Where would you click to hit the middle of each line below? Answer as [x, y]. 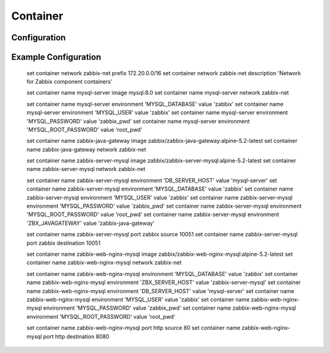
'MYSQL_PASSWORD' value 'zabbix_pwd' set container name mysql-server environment [138, 121]
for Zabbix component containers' [69, 81]
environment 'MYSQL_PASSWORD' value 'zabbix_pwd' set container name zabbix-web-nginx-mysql [170, 308]
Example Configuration [56, 57]
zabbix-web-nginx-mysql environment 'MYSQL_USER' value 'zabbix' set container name [138, 299]
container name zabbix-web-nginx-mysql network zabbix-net [104, 263]
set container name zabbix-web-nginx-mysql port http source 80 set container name [134, 328]
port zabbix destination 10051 [64, 243]
